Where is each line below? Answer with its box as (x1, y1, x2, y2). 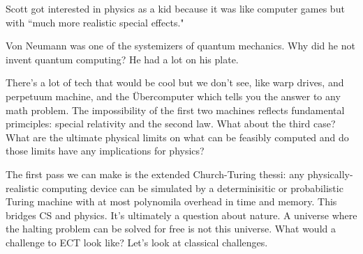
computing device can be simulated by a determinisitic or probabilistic (42, 180, 343, 195)
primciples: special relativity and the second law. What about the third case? (6, 116, 336, 131)
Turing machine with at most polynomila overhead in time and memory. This (6, 194, 337, 209)
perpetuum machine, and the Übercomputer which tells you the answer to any (6, 88, 341, 103)
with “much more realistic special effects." (6, 15, 184, 29)
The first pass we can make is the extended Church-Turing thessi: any (6, 166, 304, 181)
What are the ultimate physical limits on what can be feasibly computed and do (6, 129, 349, 144)
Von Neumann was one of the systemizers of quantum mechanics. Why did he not (6, 38, 355, 53)
